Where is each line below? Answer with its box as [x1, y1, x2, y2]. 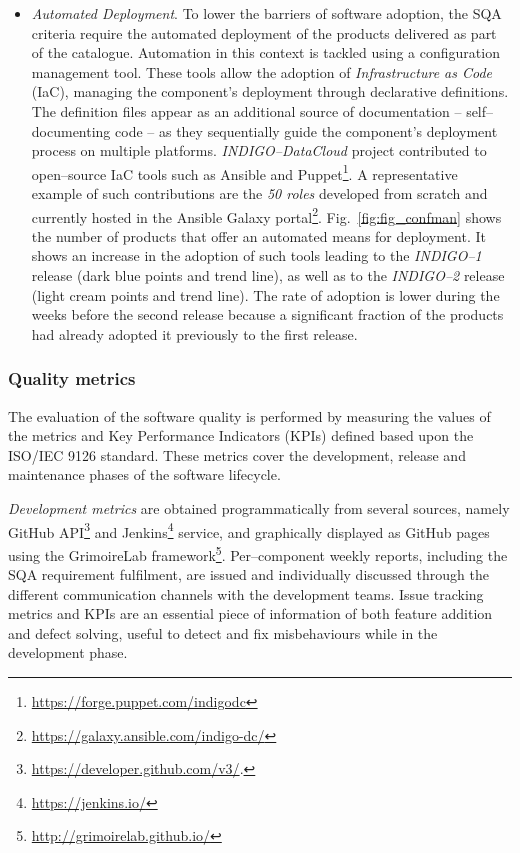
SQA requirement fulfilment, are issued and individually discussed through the [8, 564, 489, 585]
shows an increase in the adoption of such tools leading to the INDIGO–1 [31, 245, 482, 266]
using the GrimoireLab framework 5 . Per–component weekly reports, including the [8, 541, 508, 565]
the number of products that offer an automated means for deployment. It [31, 225, 486, 246]
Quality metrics [8, 366, 136, 391]
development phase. [8, 642, 128, 663]
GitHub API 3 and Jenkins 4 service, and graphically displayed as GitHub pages [8, 518, 490, 542]
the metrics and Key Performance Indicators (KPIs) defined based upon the [8, 425, 474, 446]
